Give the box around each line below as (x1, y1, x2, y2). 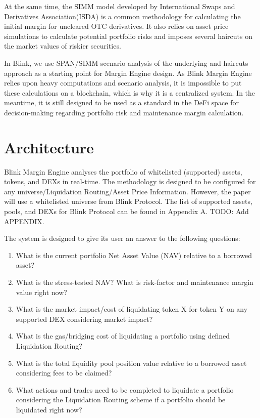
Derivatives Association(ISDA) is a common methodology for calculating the (4, 11, 241, 21)
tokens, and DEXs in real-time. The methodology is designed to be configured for (4, 176, 256, 187)
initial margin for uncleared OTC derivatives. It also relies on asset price (4, 21, 229, 31)
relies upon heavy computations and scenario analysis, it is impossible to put (4, 77, 242, 88)
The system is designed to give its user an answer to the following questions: (4, 233, 240, 243)
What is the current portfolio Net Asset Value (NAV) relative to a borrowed (16, 249, 252, 260)
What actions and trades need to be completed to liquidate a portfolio (16, 384, 234, 395)
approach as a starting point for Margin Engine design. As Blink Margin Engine (4, 67, 252, 78)
